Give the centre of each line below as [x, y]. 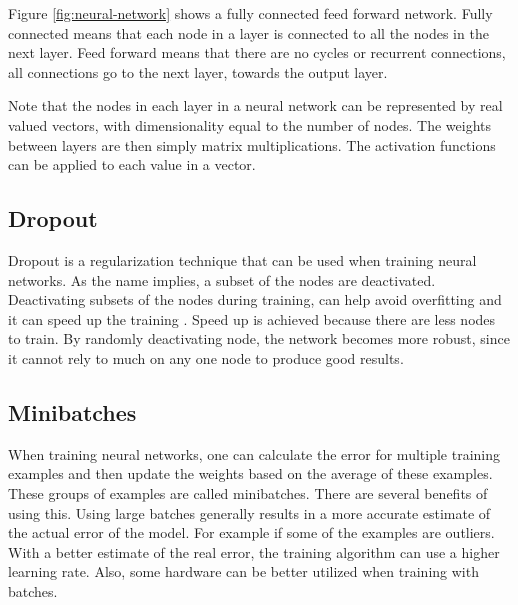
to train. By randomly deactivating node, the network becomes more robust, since [259, 338]
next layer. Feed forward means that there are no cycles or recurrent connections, [257, 52]
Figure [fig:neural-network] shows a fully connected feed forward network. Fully [250, 13]
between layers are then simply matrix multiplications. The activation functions [252, 144]
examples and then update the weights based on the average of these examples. [250, 473]
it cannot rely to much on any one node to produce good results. [206, 357]
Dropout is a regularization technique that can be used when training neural [242, 259]
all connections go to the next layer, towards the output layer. [198, 71]
